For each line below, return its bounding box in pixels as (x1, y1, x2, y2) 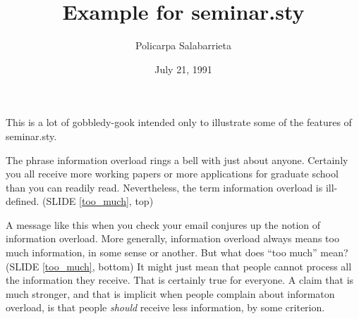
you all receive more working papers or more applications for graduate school (6, 166, 339, 181)
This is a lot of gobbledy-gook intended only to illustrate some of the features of (6, 115, 352, 130)
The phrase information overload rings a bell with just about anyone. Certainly (6, 152, 348, 167)
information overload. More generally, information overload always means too (6, 231, 339, 246)
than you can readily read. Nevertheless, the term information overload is (6, 180, 323, 194)
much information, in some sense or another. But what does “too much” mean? (6, 245, 348, 260)
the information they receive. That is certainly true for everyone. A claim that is (6, 273, 354, 287)
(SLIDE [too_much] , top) (42, 194, 154, 208)
